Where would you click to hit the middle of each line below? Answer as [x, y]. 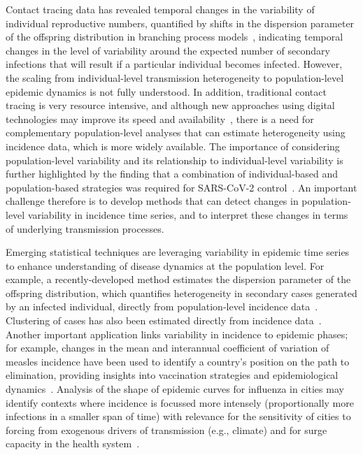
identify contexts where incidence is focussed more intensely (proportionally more [180, 402]
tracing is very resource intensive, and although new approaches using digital [170, 105]
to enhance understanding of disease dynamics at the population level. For [165, 265]
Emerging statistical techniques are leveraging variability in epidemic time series [178, 252]
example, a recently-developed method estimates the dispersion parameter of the [178, 279]
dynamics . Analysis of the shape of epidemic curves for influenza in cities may [175, 389]
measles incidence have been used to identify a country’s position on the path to [178, 361]
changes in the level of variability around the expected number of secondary [168, 50]
